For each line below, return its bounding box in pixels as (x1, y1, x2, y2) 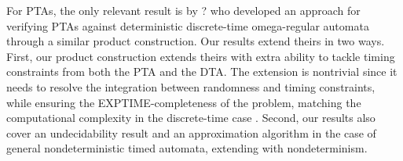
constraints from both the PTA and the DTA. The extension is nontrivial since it (6, 63, 398, 80)
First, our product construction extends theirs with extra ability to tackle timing (6, 48, 395, 64)
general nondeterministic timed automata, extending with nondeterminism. (6, 140, 368, 156)
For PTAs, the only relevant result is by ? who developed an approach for (6, 2, 361, 18)
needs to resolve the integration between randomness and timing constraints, (6, 78, 376, 95)
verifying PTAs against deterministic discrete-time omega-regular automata (6, 17, 369, 34)
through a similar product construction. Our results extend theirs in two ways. (6, 33, 385, 49)
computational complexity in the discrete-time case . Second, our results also (6, 109, 376, 126)
